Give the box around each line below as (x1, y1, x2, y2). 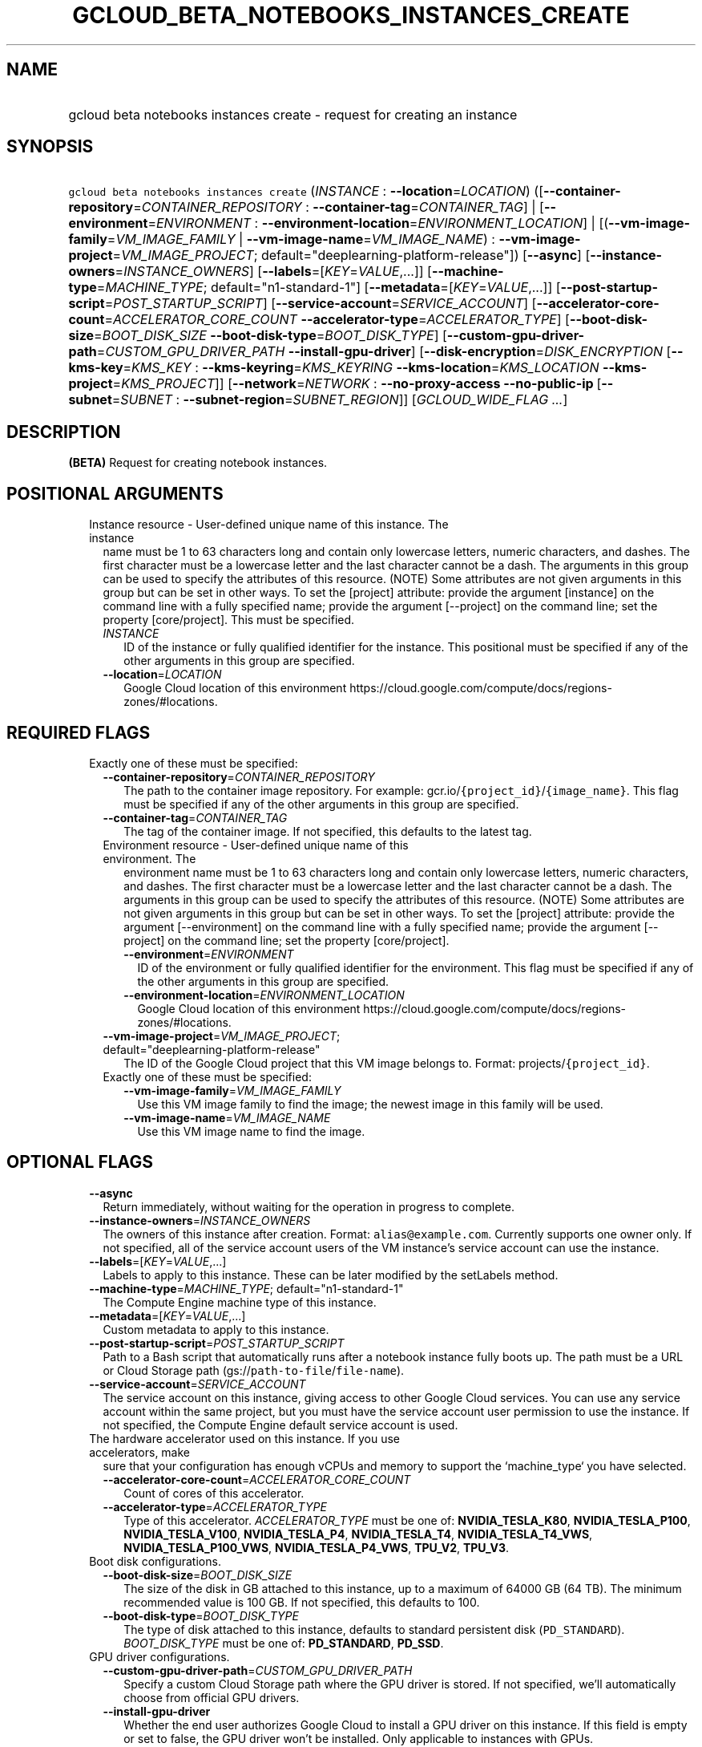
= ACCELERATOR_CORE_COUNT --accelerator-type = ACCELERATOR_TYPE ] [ (104, 311, 570, 328)
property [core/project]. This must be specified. (103, 613, 355, 627)
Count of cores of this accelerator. (123, 1486, 305, 1500)
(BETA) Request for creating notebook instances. (68, 456, 328, 470)
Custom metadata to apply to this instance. (103, 1322, 329, 1336)
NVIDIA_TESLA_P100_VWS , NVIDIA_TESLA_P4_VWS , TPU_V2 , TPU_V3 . (123, 1540, 509, 1554)
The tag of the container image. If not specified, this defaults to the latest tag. (123, 824, 532, 838)
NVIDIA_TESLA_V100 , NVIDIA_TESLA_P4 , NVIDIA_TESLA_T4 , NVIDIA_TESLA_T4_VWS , (123, 1526, 593, 1541)
